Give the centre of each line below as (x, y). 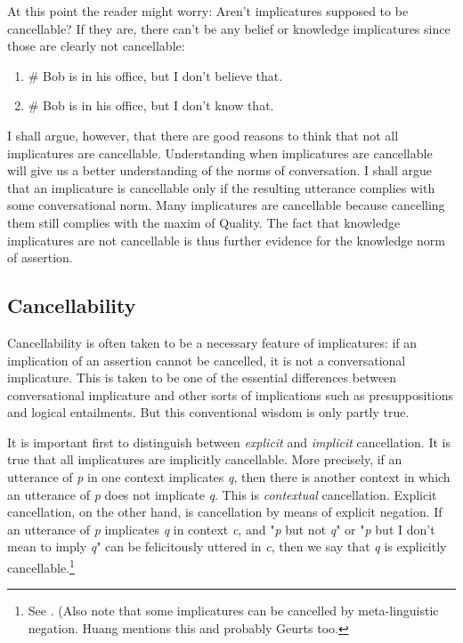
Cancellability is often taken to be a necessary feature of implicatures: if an (212, 342)
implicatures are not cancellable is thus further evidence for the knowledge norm (227, 240)
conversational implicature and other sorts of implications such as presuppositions (231, 394)
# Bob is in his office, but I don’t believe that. (155, 75)
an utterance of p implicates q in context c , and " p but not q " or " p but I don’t (221, 529)
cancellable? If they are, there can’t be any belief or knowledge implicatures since (229, 28)
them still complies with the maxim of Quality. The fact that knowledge (204, 222)
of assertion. (40, 257)
